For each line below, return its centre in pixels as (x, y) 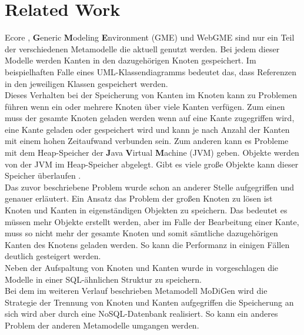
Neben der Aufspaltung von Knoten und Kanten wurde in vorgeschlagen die (142, 267)
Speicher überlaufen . (43, 175)
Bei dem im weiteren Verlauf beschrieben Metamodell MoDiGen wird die (136, 291)
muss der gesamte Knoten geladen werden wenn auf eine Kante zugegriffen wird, (150, 118)
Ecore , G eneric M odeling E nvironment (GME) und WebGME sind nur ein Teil (150, 37)
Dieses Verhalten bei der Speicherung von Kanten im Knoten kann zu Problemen (151, 95)
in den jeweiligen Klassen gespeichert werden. (86, 83)
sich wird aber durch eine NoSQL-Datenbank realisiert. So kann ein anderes (141, 314)
